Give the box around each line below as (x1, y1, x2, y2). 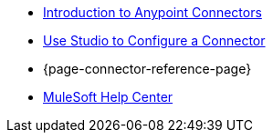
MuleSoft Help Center (43, 89, 173, 105)
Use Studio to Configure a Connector (43, 33, 266, 48)
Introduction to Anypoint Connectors (43, 5, 262, 20)
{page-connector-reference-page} (43, 61, 252, 76)
